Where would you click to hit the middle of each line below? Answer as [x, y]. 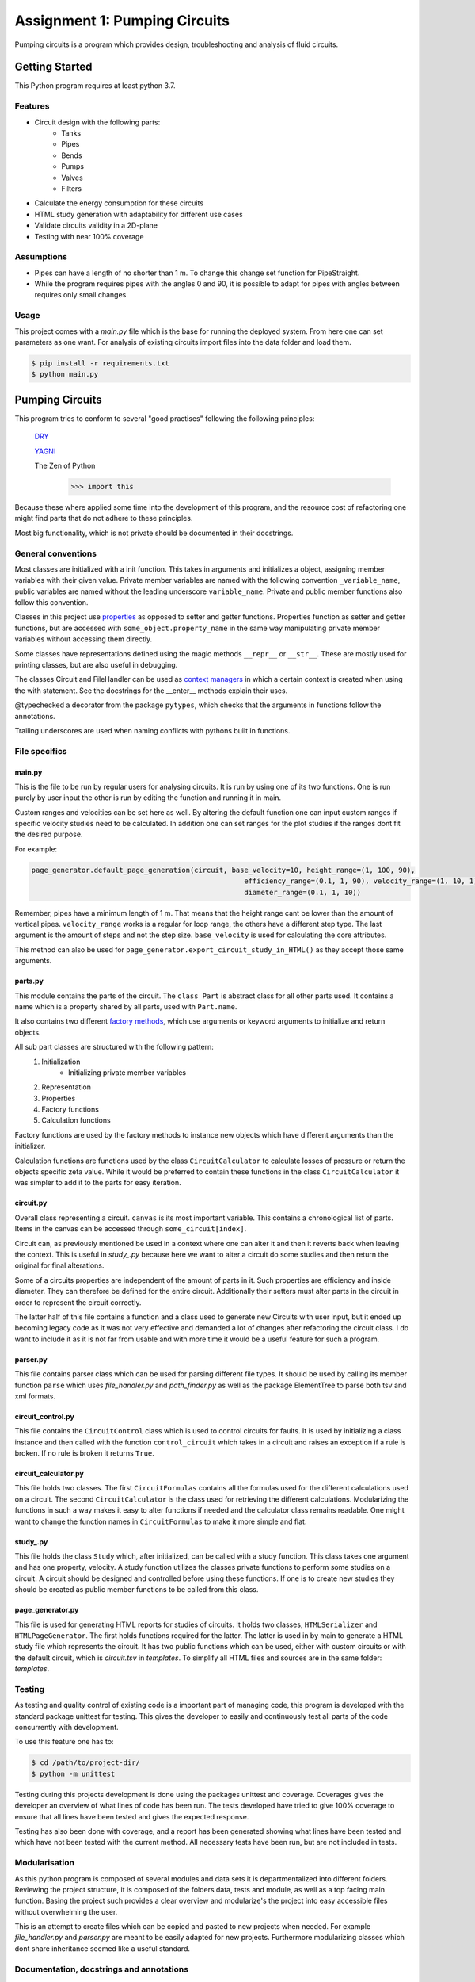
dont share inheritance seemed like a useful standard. [102, 1948]
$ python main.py [65, 374]
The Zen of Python [65, 465]
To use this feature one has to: [64, 1742]
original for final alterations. [59, 1265]
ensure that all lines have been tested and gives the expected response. [132, 1816]
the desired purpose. [49, 834]
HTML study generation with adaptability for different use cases [139, 214]
